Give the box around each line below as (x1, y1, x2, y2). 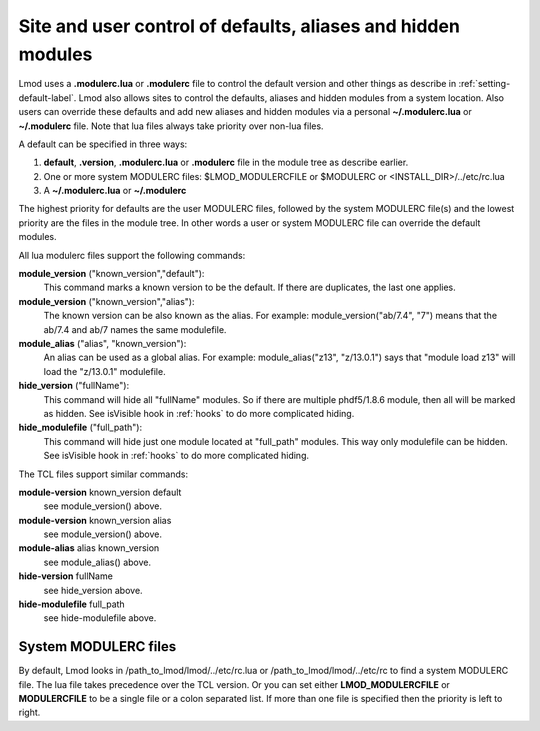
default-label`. (18, 91, 77, 104)
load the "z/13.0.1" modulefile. (43, 365, 166, 377)
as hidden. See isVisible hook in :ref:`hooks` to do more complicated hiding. (43, 407, 355, 419)
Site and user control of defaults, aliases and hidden (18, 15, 460, 37)
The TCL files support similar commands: (18, 468, 189, 480)
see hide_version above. (43, 584, 144, 596)
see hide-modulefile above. (43, 612, 157, 624)
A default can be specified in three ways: (18, 138, 188, 150)
